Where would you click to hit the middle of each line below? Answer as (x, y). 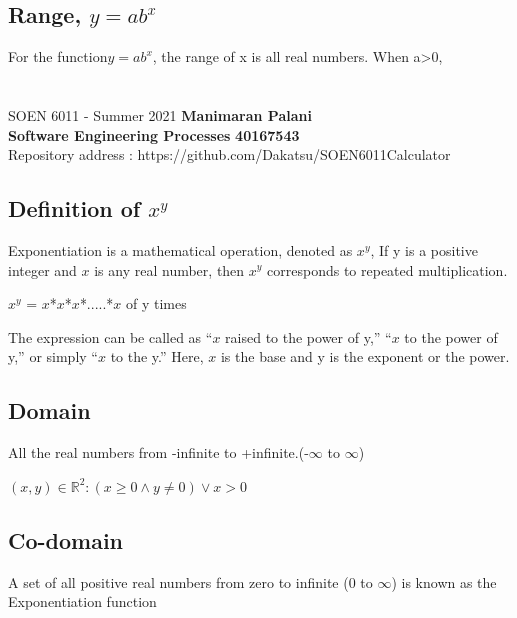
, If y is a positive (424, 249)
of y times (156, 303)
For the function (58, 56)
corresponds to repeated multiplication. (387, 269)
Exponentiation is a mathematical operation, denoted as (180, 249)
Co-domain (66, 539)
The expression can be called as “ (110, 336)
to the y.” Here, (157, 356)
